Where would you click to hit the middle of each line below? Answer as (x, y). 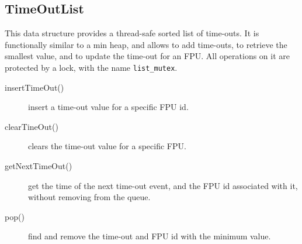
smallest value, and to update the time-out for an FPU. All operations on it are (147, 56)
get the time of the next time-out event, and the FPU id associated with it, (163, 185)
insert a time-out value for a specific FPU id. (108, 107)
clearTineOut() (32, 126)
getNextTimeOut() (39, 166)
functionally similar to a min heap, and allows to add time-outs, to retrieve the (146, 44)
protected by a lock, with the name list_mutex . (91, 67)
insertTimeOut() (34, 87)
